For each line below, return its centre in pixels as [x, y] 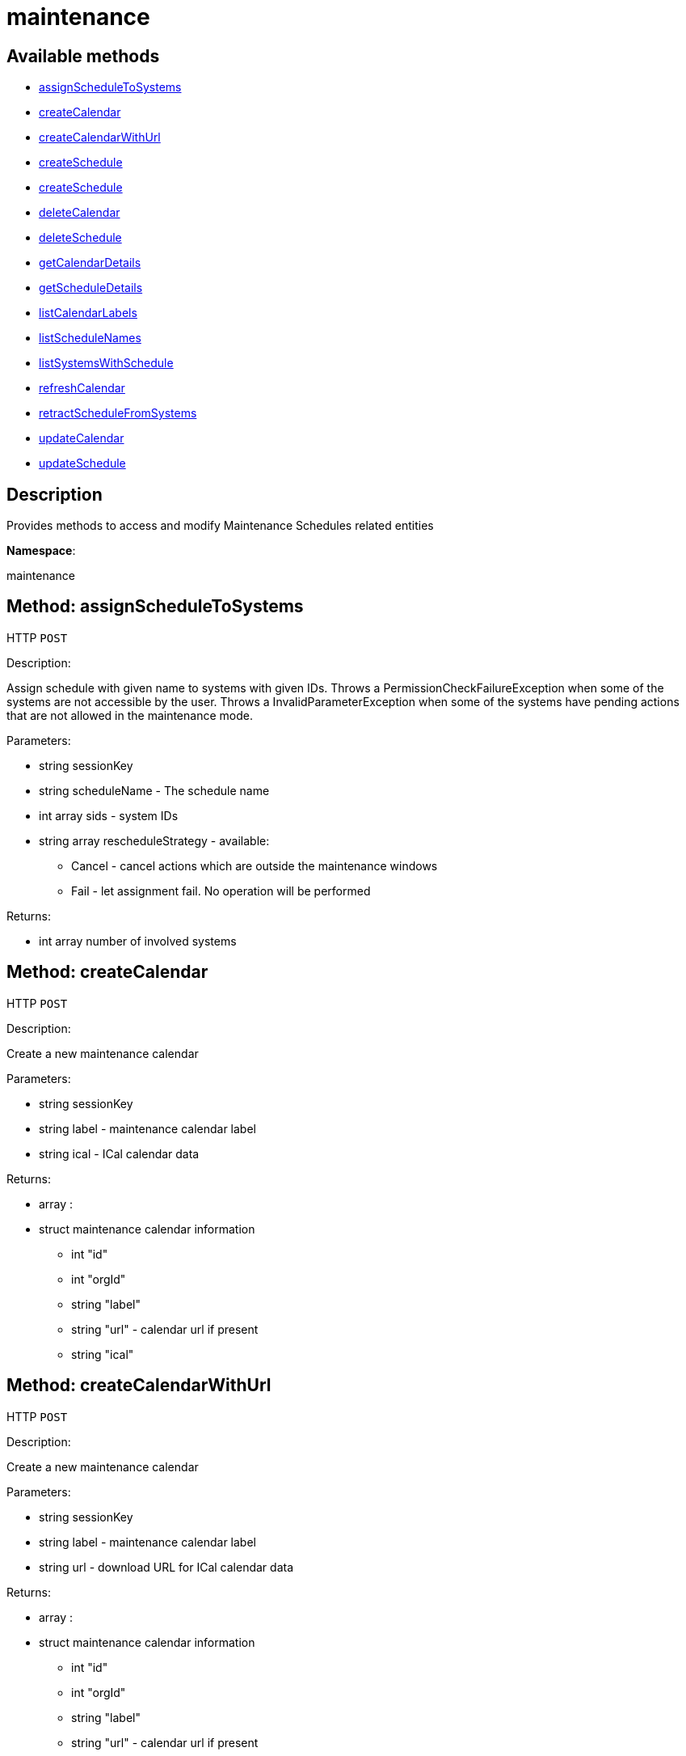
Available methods [83, 56]
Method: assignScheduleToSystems [155, 607]
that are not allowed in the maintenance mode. [130, 715]
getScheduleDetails [91, 288]
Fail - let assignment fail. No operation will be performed [221, 891]
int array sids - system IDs [109, 815]
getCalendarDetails [90, 263]
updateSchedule [82, 463]
